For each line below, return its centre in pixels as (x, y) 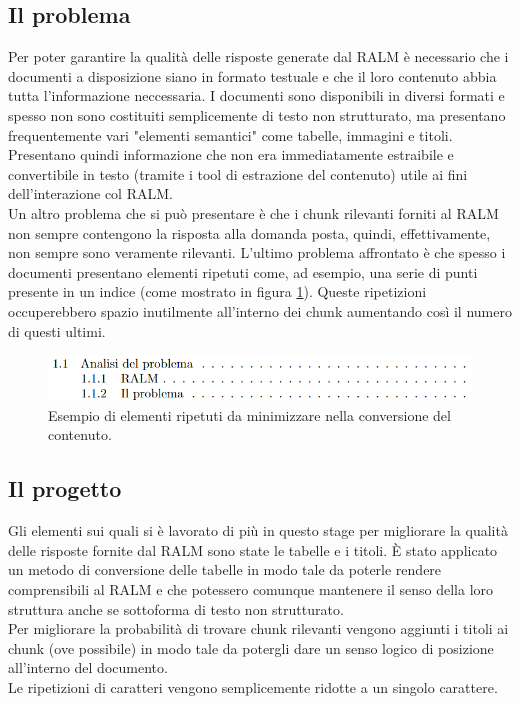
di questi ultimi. (57, 330)
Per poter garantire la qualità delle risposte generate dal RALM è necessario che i (258, 56)
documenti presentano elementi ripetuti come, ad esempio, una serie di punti (243, 271)
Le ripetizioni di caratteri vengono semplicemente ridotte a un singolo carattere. (253, 687)
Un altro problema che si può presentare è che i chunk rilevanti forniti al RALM (253, 212)
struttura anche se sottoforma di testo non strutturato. (176, 608)
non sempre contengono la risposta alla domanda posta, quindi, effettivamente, (249, 232)
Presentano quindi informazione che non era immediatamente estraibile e (231, 154)
